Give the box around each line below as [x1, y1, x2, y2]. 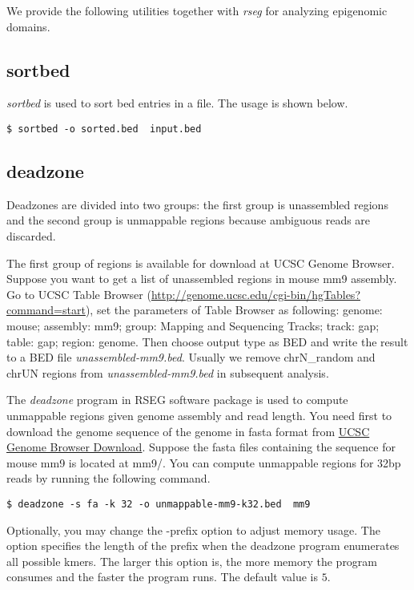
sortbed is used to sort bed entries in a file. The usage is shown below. [6, 95, 348, 111]
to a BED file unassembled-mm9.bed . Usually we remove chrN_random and [6, 349, 376, 366]
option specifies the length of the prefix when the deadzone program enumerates [6, 537, 400, 554]
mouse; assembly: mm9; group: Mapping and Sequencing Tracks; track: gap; [6, 317, 380, 333]
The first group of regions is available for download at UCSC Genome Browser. [6, 254, 395, 271]
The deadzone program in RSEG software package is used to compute [6, 391, 348, 408]
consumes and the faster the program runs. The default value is [6, 568, 319, 585]
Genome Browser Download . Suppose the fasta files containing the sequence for [6, 438, 396, 455]
